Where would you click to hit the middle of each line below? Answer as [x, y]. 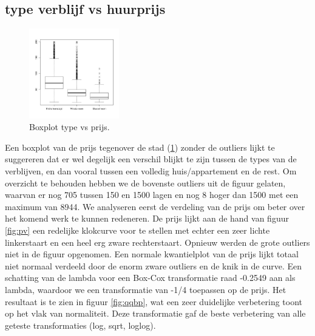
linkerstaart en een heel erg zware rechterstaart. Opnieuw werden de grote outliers [157, 242]
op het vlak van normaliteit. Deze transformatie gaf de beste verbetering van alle [155, 313]
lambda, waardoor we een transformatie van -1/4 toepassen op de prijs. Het [146, 289]
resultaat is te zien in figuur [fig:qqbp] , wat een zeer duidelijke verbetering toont [154, 301]
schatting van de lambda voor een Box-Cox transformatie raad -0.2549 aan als [150, 278]
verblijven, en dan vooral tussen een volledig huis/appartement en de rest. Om [151, 170]
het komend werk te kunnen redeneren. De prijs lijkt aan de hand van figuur [147, 218]
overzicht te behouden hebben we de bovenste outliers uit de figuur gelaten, [145, 183]
